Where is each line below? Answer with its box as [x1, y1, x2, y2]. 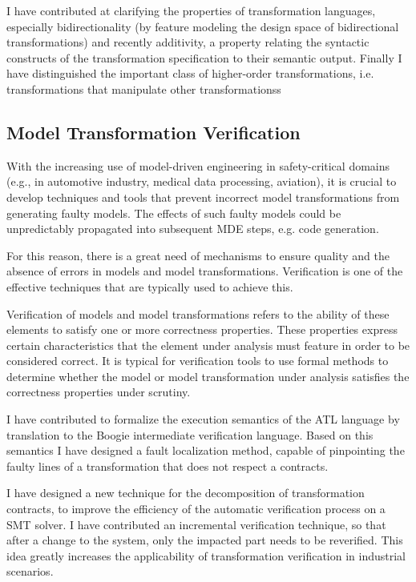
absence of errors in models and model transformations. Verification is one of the [6, 263, 403, 279]
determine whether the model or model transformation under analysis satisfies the [6, 367, 410, 384]
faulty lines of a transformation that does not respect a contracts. [6, 457, 329, 474]
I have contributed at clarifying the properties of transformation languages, [6, 2, 376, 18]
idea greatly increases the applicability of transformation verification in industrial [6, 547, 406, 564]
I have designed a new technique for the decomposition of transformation [6, 484, 365, 501]
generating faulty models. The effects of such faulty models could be [6, 204, 341, 221]
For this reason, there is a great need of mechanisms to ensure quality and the [6, 247, 390, 263]
